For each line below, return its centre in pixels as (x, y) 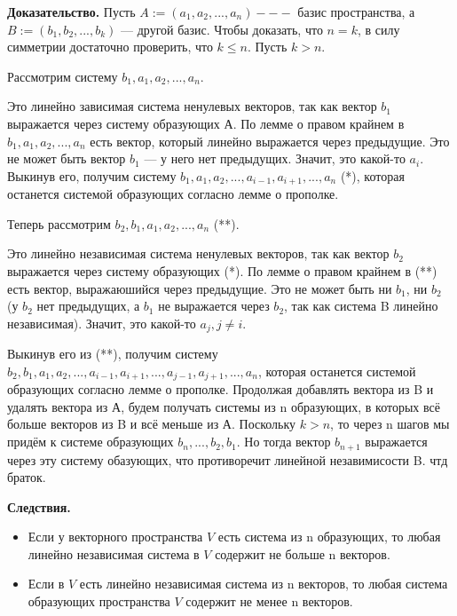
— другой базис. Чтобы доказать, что (222, 29)
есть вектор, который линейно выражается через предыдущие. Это (270, 141)
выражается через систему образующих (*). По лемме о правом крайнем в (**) (222, 270)
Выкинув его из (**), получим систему (113, 354)
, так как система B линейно (361, 306)
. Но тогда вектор (284, 442)
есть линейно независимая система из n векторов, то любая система (264, 584)
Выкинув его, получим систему (92, 175)
